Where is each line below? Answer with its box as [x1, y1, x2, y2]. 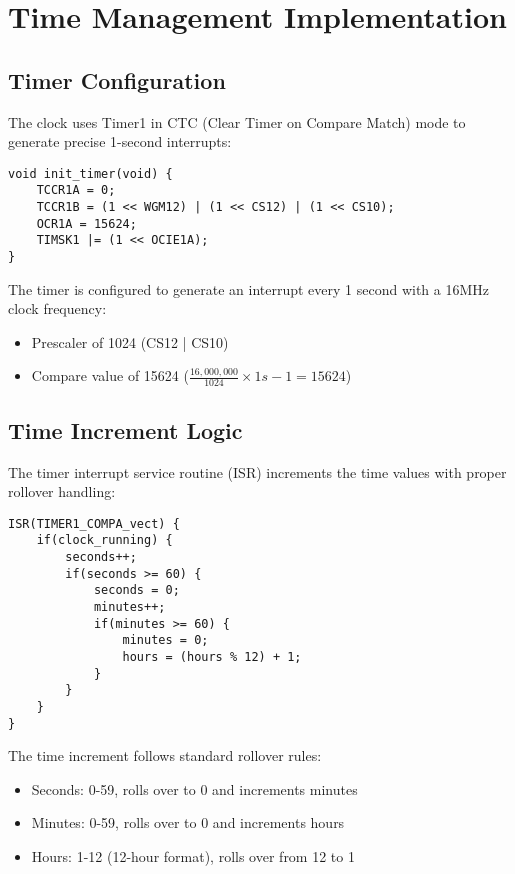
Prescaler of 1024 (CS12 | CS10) [31, 331, 229, 352]
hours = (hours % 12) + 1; [122, 649, 302, 664]
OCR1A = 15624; [36, 216, 137, 231]
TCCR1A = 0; [36, 183, 116, 198]
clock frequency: [8, 298, 107, 319]
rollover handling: [8, 481, 116, 502]
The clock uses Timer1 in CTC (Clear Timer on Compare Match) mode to [8, 111, 466, 132]
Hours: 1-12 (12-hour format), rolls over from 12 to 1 [31, 846, 355, 867]
